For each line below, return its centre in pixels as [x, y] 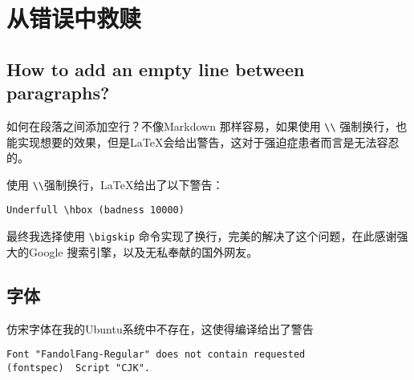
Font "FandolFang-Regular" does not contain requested [156, 355]
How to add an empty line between [156, 69]
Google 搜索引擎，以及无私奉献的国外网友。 [143, 251]
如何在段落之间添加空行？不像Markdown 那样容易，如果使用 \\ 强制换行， [201, 125]
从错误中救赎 [74, 18]
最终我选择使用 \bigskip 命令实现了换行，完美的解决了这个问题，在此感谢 [202, 236]
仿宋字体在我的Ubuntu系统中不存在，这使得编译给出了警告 [160, 328]
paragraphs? [58, 93]
